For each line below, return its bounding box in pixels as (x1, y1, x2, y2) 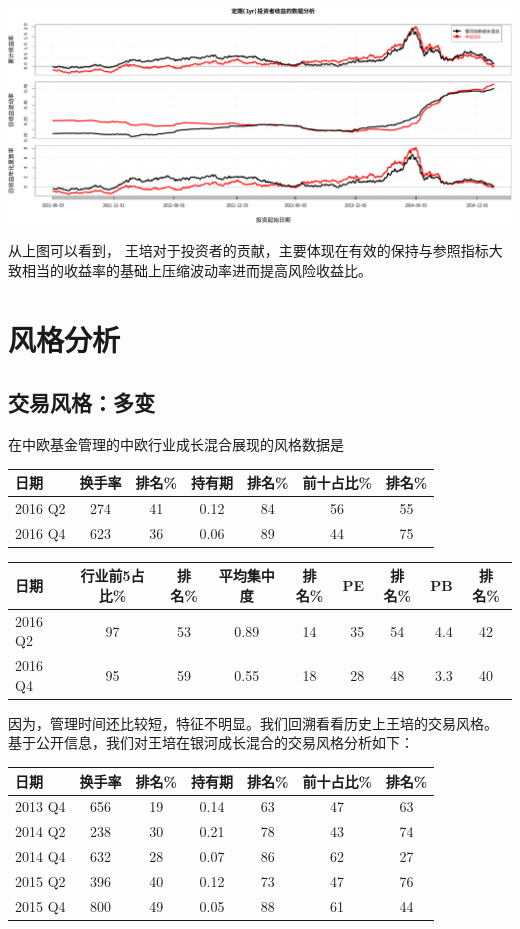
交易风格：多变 (8, 387, 155, 418)
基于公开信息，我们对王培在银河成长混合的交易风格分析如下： (8, 732, 414, 753)
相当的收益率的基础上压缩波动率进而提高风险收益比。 (21, 259, 372, 280)
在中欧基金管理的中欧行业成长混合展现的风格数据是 (8, 433, 344, 454)
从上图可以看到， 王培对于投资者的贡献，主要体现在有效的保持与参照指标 (8, 240, 489, 261)
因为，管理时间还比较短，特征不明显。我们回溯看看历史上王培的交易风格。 (8, 712, 498, 733)
